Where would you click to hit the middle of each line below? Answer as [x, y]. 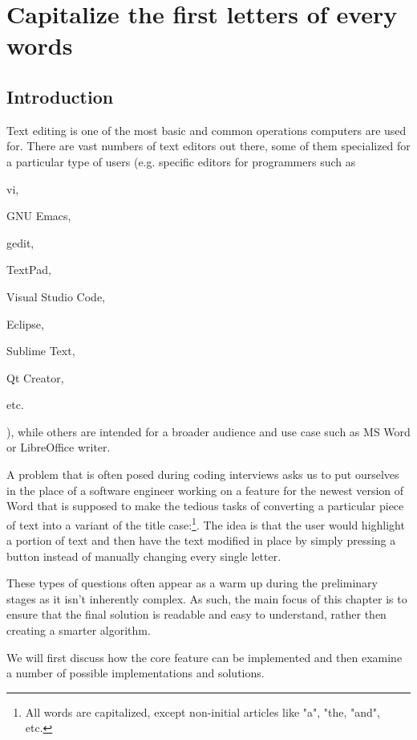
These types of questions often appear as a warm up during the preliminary [192, 583]
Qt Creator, [35, 377]
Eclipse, [25, 323]
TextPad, [29, 270]
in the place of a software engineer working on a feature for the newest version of [205, 490]
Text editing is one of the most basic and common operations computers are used [206, 130]
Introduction [60, 96]
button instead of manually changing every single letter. [144, 556]
